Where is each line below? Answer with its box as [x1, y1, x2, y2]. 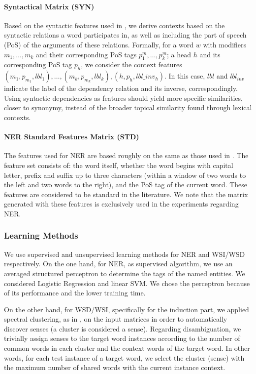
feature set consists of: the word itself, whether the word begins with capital [4, 160, 233, 170]
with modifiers [203, 39, 247, 49]
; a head [167, 49, 192, 59]
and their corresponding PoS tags [36, 49, 137, 59]
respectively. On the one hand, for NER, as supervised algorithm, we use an [4, 258, 233, 269]
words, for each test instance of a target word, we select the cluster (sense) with [4, 352, 245, 363]
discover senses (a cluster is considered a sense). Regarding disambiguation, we [4, 323, 241, 333]
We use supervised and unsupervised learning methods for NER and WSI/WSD [4, 249, 245, 259]
